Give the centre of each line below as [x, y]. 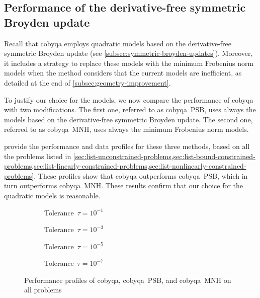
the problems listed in [38, 156]
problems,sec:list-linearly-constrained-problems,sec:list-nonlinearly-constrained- [125, 166]
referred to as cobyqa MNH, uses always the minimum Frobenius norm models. [126, 129]
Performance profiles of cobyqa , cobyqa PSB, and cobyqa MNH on [128, 280]
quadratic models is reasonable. [52, 195]
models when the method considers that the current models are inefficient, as [123, 73]
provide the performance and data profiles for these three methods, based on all [127, 146]
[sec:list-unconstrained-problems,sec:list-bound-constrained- [164, 156]
